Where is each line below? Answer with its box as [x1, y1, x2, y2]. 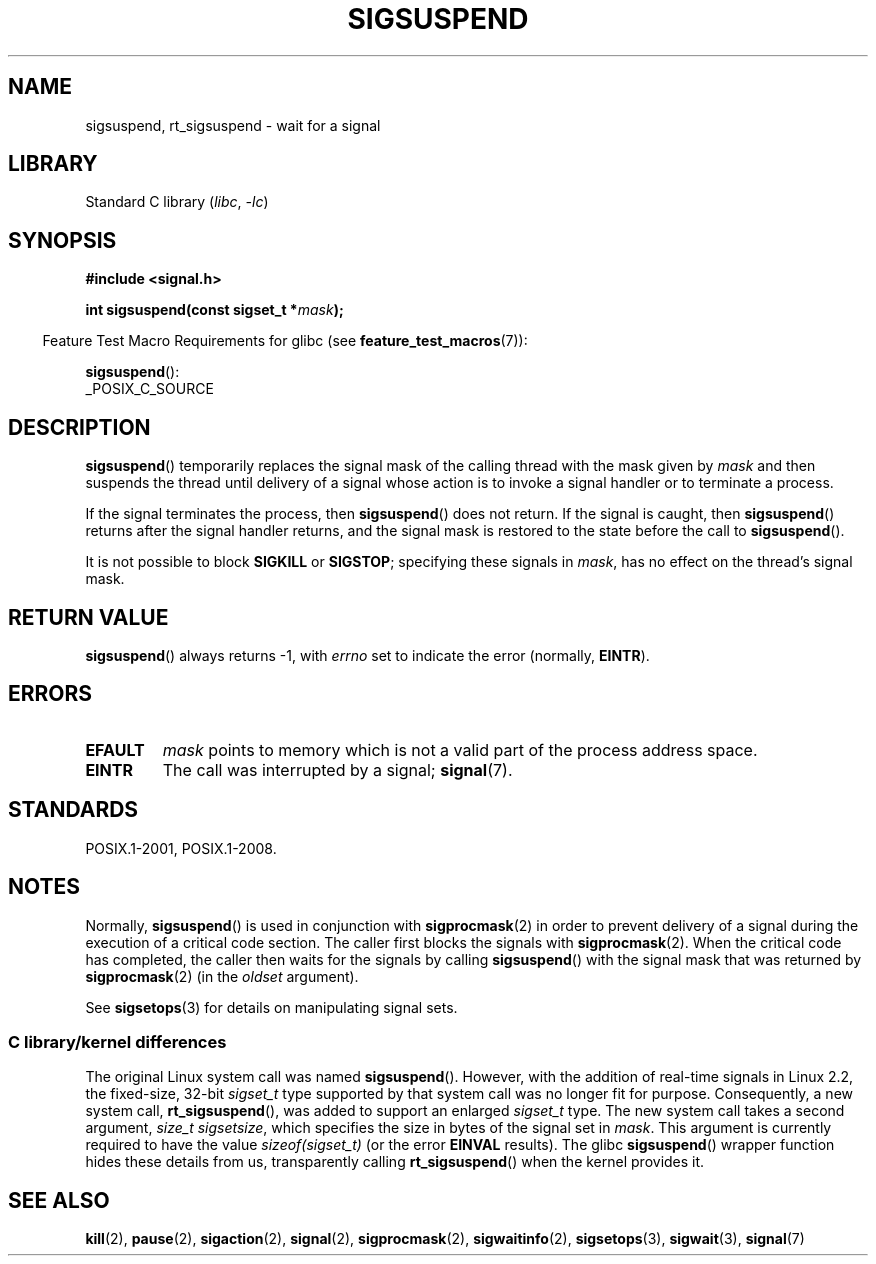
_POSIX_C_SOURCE [85, 380, 214, 398]
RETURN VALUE [8, 604, 169, 630]
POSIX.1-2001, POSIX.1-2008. [85, 839, 277, 857]
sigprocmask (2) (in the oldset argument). [85, 967, 359, 985]
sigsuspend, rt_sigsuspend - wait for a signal [85, 116, 381, 134]
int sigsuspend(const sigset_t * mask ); [85, 301, 344, 319]
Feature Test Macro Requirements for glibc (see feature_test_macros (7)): [42, 332, 528, 350]
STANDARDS [8, 797, 139, 823]
